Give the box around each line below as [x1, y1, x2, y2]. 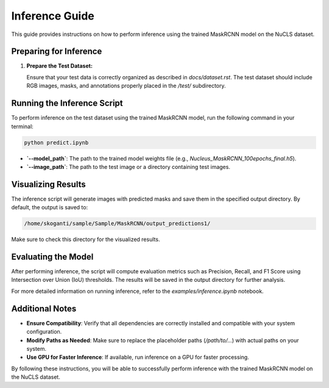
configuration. [26, 328, 62, 336]
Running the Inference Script [11, 98, 123, 109]
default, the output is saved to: [11, 204, 88, 211]
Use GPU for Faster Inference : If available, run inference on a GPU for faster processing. [26, 354, 249, 361]
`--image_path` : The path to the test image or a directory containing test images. [26, 163, 231, 170]
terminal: [11, 123, 34, 130]
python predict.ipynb [24, 139, 89, 146]
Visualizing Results [11, 179, 86, 189]
